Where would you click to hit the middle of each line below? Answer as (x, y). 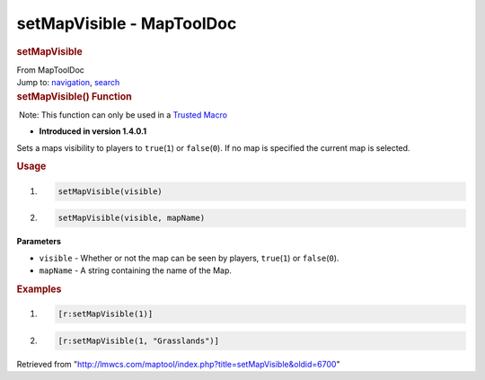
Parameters (39, 242)
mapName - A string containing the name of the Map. (136, 270)
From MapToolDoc (51, 70)
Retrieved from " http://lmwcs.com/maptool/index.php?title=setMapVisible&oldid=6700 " (178, 365)
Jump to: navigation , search (68, 83)
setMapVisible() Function (74, 96)
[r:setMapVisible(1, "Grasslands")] (139, 341)
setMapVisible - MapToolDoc (127, 23)
